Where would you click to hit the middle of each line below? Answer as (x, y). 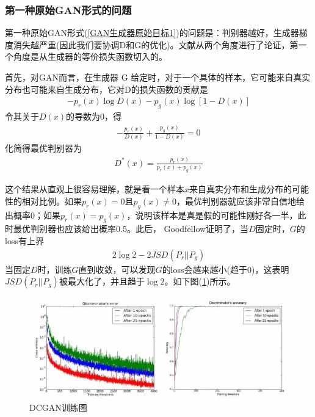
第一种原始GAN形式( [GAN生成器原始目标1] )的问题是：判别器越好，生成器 (152, 33)
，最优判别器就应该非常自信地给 (241, 201)
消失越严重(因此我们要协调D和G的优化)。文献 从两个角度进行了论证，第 (156, 44)
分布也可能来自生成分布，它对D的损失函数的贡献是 (107, 89)
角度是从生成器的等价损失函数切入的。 (90, 56)
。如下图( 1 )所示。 (200, 281)
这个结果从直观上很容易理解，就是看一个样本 (95, 189)
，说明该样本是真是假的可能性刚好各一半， (212, 215)
